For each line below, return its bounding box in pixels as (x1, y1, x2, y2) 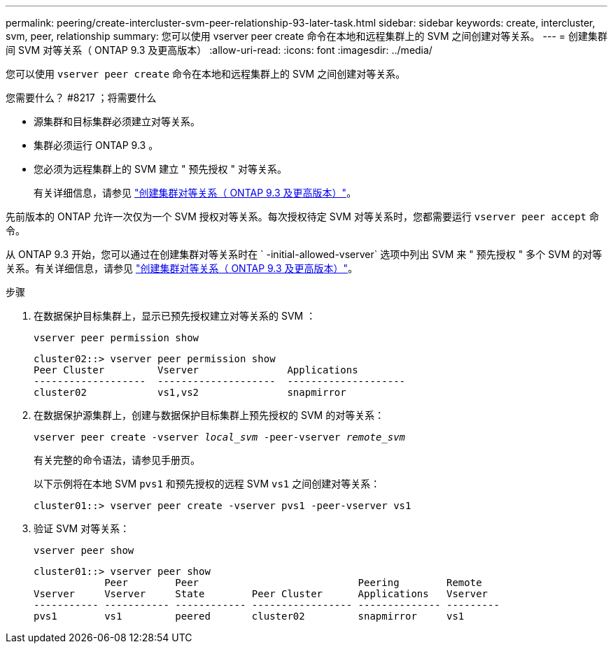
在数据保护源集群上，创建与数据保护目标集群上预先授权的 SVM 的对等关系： (34, 409, 385, 421)
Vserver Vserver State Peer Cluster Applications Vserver (34, 588, 488, 599)
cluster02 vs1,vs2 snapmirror (34, 387, 346, 398)
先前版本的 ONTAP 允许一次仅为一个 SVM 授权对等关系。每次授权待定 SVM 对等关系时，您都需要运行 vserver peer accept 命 (6, 211, 599, 222)
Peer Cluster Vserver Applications (34, 364, 358, 376)
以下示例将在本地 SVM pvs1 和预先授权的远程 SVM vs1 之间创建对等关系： (34, 478, 381, 490)
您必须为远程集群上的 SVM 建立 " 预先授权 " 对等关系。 (34, 163, 287, 175)
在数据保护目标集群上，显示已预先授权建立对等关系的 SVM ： (34, 310, 316, 322)
